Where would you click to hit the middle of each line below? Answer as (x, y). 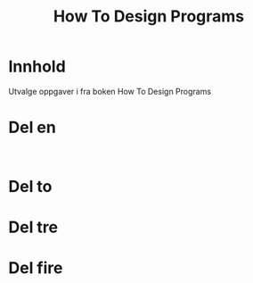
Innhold (37, 67)
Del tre (33, 227)
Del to (30, 187)
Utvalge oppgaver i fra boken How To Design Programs (110, 91)
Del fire (36, 268)
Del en (33, 128)
